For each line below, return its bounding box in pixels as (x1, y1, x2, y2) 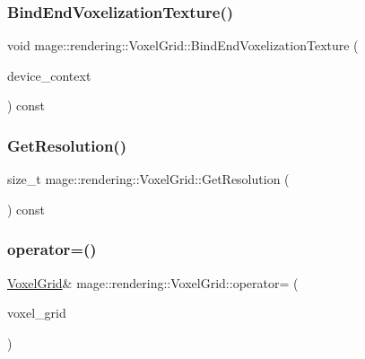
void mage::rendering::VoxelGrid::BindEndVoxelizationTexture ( (7, 36, 359, 55)
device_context (7, 66, 91, 84)
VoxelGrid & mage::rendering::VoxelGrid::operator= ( (7, 273, 299, 292)
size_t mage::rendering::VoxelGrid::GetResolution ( (7, 170, 290, 188)
